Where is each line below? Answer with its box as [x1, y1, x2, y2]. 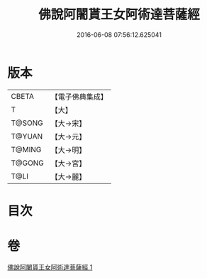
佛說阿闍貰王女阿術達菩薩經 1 [7, 262, 93, 271]
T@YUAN [11, 131, 43, 141]
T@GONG [11, 158, 44, 168]
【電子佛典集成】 [50, 92, 108, 102]
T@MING [11, 144, 42, 154]
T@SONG [11, 118, 44, 128]
